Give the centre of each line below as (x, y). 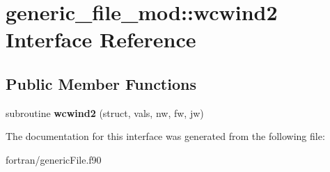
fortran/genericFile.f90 (54, 159)
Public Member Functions (101, 83)
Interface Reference (101, 39)
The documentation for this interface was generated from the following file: (165, 136)
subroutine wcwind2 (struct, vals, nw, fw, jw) (105, 112)
